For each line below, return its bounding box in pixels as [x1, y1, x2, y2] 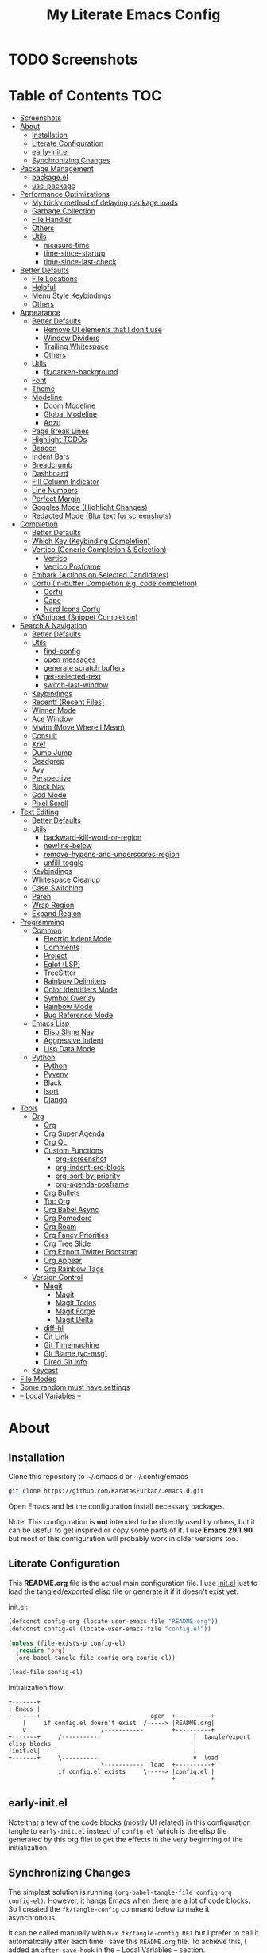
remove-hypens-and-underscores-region [43, 850, 180, 859]
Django [43, 1095, 68, 1105]
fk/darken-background [43, 367, 118, 377]
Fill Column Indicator [31, 477, 99, 487]
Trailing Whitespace [43, 342, 109, 351]
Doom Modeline [43, 401, 96, 411]
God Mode [31, 790, 67, 800]
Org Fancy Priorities [43, 1231, 109, 1240]
